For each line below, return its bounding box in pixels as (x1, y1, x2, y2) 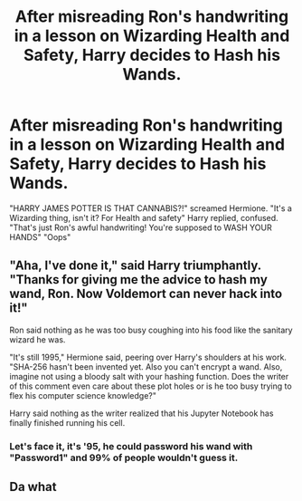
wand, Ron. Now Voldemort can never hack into (9, 286, 283, 302)
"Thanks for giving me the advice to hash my (9, 272, 269, 287)
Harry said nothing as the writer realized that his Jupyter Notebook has (9, 408, 274, 419)
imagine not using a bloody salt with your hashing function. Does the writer (9, 371, 289, 381)
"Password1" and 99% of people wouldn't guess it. (9, 451, 239, 464)
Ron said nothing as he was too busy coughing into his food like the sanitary (9, 324, 293, 335)
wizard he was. (9, 333, 66, 345)
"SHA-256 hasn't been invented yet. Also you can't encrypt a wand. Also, (9, 361, 283, 372)
